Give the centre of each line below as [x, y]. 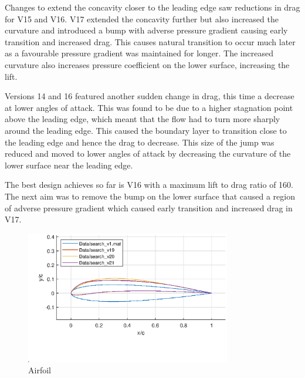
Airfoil [40, 370]
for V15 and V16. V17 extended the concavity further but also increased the [142, 18]
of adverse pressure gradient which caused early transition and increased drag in [149, 207]
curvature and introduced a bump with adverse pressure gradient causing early [146, 30]
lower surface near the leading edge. [69, 165]
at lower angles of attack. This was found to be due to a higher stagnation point [149, 107]
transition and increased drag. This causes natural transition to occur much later [150, 41]
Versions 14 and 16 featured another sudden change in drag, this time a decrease [150, 96]
